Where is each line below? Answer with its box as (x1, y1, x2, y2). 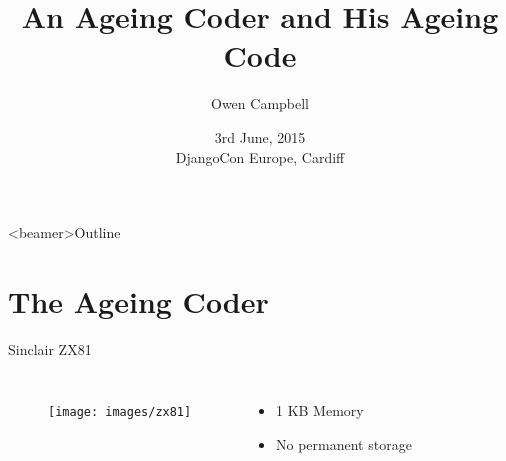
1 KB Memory (275, 400, 364, 421)
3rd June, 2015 (214, 126, 306, 147)
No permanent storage (275, 434, 412, 454)
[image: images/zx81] (48, 405, 192, 420)
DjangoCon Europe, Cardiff (175, 146, 345, 167)
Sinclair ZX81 (8, 338, 92, 359)
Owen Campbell (211, 93, 309, 114)
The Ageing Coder (8, 280, 269, 321)
